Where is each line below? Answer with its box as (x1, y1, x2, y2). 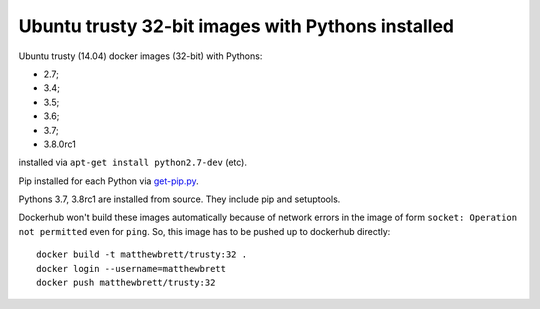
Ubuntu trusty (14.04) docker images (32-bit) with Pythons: (18, 50, 263, 62)
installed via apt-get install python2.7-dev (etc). (18, 156, 248, 169)
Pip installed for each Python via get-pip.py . (18, 175, 199, 187)
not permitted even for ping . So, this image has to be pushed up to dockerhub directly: (18, 225, 391, 237)
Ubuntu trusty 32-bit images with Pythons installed (18, 15, 455, 37)
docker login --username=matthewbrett (36, 263, 227, 274)
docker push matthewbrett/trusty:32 (36, 277, 216, 289)
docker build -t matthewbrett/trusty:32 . (36, 249, 248, 260)
